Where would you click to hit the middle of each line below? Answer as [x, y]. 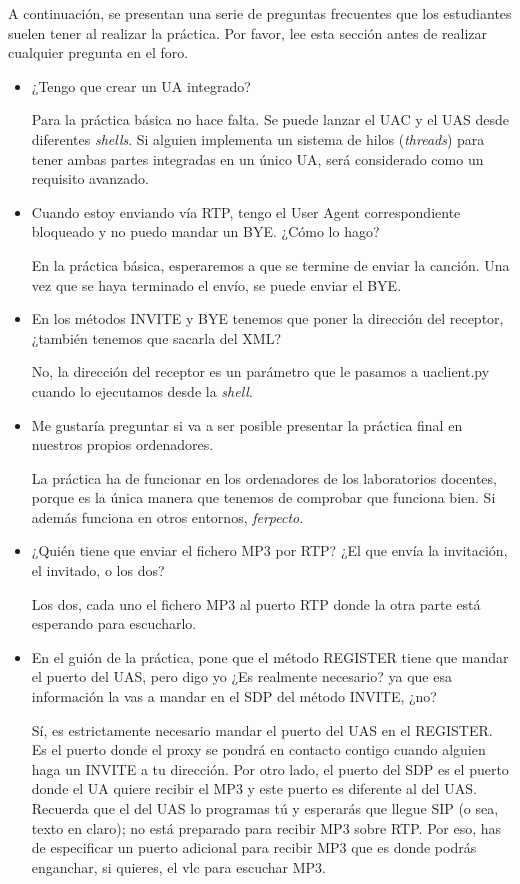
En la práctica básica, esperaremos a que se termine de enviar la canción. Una [270, 264]
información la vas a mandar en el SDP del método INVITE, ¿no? [234, 696]
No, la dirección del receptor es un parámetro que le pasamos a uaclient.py [260, 371]
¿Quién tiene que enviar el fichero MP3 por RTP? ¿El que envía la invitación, [269, 550]
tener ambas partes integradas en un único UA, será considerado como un [257, 158]
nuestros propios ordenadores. [122, 444]
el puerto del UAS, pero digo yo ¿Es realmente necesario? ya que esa [241, 676]
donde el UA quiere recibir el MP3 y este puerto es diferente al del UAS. [254, 788]
